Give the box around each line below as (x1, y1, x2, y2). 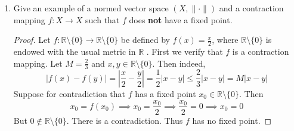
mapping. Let (13, 57, 63, 69)
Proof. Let (13, 33, 51, 46)
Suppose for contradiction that (13, 87, 126, 99)
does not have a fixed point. (129, 13, 233, 26)
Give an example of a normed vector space (13, 2, 169, 14)
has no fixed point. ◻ (192, 114, 272, 126)
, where (212, 33, 239, 46)
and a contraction (219, 2, 284, 14)
